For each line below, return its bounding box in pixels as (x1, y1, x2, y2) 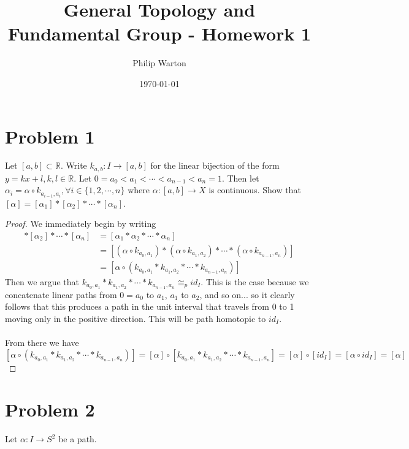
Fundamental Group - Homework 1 (7, 21, 312, 46)
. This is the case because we (201, 275, 309, 288)
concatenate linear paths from (5, 288, 117, 301)
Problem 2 (5, 397, 95, 422)
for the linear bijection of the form (150, 159, 280, 172)
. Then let (221, 171, 259, 184)
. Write (61, 159, 87, 172)
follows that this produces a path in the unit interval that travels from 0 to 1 (5, 300, 294, 313)
